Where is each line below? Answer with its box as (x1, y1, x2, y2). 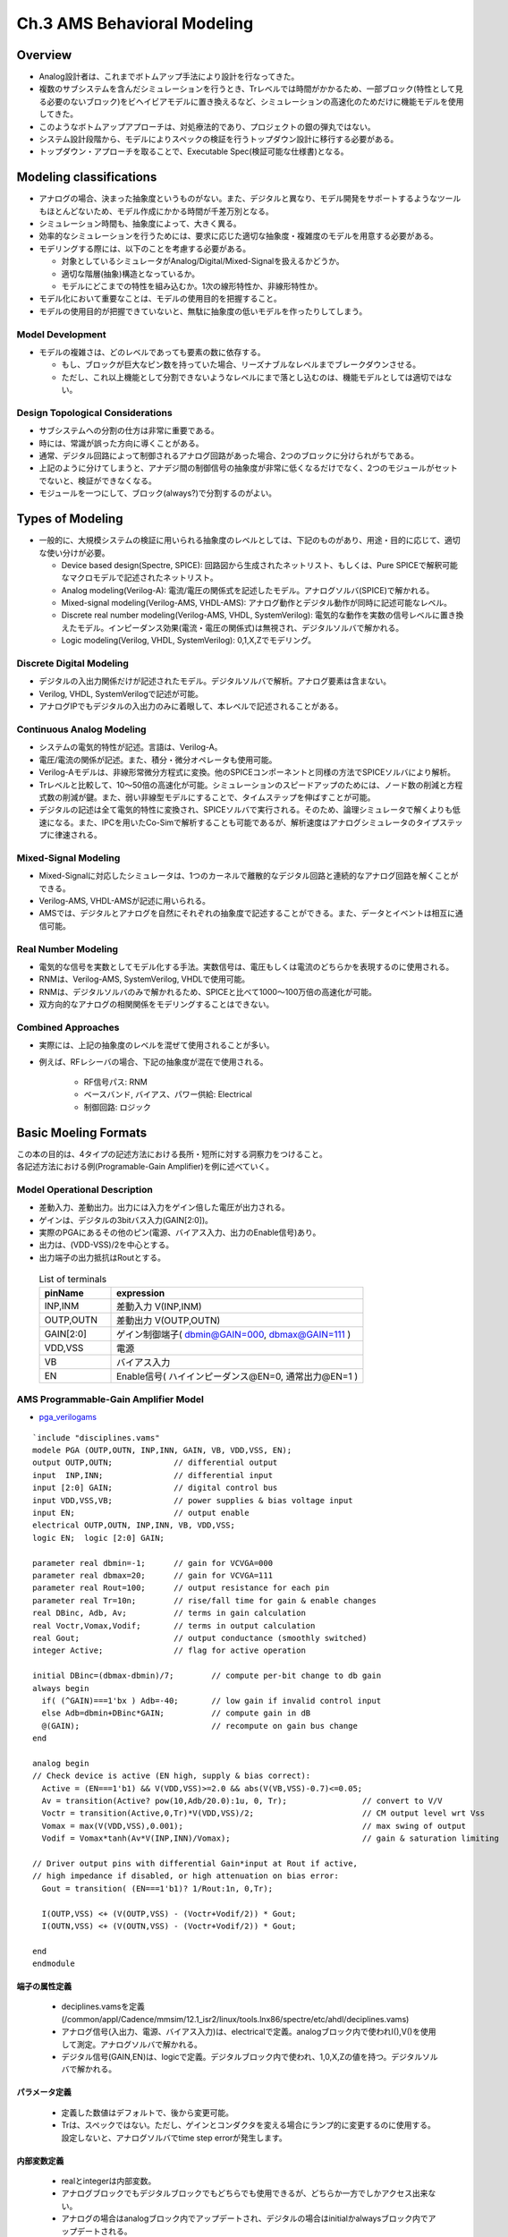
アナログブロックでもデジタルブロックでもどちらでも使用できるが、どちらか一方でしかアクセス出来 (61, 2188, 428, 2199)
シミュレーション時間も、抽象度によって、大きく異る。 (38, 218, 241, 229)
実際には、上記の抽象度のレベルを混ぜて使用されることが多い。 (38, 1040, 275, 1050)
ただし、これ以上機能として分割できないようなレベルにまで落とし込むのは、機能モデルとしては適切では (61, 371, 444, 382)
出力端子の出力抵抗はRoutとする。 (38, 1252, 165, 1263)
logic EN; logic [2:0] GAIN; (32, 1533, 165, 1543)
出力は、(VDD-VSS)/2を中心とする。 (38, 1239, 174, 1250)
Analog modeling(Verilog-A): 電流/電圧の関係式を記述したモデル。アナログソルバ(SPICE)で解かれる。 (61, 584, 435, 595)
